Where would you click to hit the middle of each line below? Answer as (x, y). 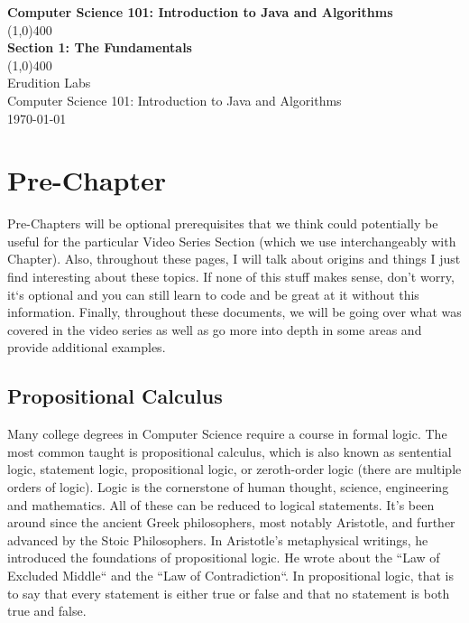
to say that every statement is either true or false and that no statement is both (229, 593)
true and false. (47, 611)
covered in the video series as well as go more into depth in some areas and (215, 329)
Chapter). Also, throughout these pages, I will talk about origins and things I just (234, 259)
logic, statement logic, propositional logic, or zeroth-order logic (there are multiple (234, 469)
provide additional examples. (87, 347)
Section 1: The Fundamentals (100, 47)
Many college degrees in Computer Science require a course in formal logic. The (227, 434)
